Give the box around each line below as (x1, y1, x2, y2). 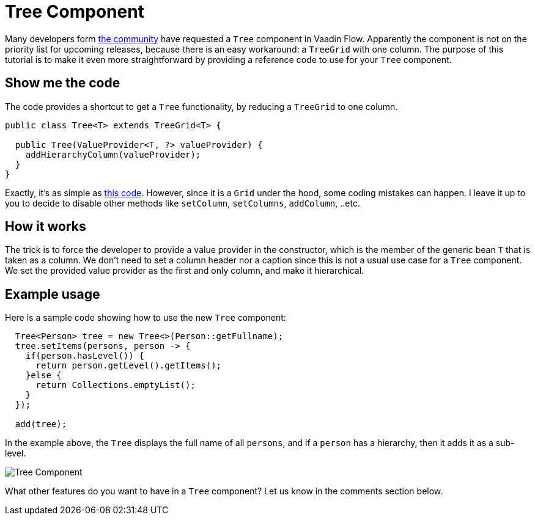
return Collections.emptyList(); (35, 380, 196, 390)
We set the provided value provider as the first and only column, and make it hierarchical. (5, 265, 364, 276)
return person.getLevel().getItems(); (35, 361, 222, 371)
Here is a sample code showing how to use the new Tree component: (5, 312, 286, 323)
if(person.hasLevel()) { (25, 351, 144, 361)
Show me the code (5, 75, 120, 91)
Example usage (5, 286, 100, 302)
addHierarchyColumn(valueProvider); (25, 149, 201, 159)
